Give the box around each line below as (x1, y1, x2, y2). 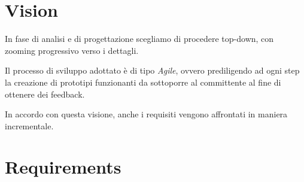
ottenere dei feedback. (5, 87, 85, 100)
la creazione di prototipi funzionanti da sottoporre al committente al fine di (5, 75, 281, 88)
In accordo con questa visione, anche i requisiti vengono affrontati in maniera (5, 108, 288, 120)
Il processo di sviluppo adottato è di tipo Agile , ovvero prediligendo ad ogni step (5, 64, 300, 77)
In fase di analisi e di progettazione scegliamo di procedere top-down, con (5, 32, 274, 45)
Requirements (5, 154, 121, 179)
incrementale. (5, 119, 54, 132)
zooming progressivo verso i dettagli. (5, 44, 139, 56)
